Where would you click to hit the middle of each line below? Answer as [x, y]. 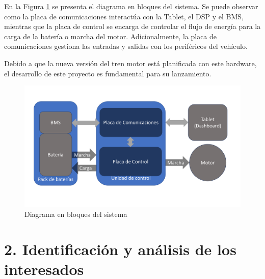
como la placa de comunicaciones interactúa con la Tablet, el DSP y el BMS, [124, 16]
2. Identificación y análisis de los [120, 249]
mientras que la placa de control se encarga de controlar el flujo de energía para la [132, 26]
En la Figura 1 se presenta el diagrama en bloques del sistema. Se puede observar [131, 6]
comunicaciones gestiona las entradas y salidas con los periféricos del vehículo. [126, 46]
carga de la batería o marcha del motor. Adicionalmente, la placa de [111, 36]
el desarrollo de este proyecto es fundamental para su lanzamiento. [108, 73]
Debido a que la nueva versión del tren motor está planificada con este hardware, [130, 63]
